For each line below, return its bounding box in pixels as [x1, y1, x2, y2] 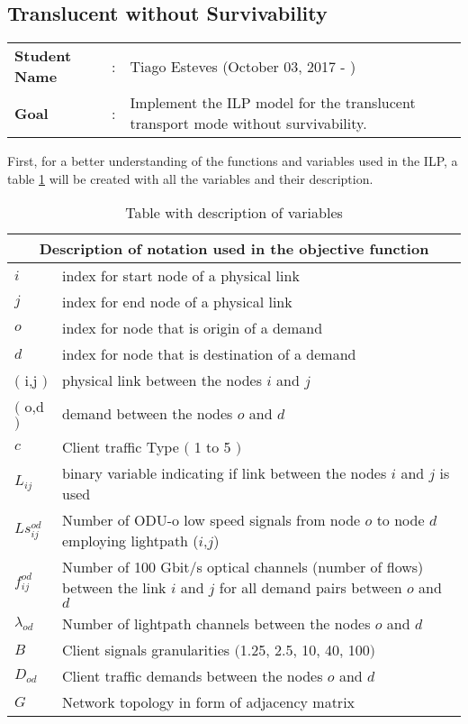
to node [376, 509, 425, 531]
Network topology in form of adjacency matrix [61, 692, 355, 713]
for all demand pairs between [219, 577, 402, 599]
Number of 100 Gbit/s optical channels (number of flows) [61, 556, 424, 578]
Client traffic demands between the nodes [61, 665, 323, 687]
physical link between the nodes [61, 370, 262, 391]
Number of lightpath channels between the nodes [61, 613, 371, 635]
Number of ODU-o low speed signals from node [61, 509, 361, 531]
